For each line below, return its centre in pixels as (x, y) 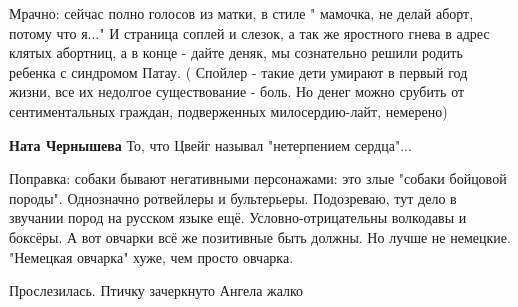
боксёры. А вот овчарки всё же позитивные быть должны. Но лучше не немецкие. (260, 236)
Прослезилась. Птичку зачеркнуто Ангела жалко (156, 290)
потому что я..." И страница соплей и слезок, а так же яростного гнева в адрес (249, 32)
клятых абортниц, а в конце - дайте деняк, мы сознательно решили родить (236, 52)
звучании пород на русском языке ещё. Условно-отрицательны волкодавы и (238, 217)
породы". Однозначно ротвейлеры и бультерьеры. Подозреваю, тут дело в (233, 197)
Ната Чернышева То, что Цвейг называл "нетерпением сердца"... (210, 144)
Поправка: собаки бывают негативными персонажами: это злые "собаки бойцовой (258, 178)
